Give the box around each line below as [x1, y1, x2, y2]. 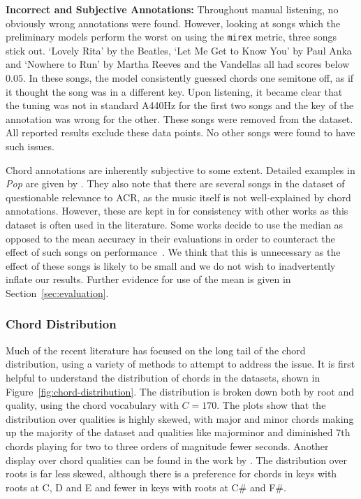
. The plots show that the [216, 398, 326, 412]
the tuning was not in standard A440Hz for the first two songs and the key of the [6, 98, 354, 113]
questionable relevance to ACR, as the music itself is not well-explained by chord [6, 189, 351, 204]
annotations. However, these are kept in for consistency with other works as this [6, 203, 348, 218]
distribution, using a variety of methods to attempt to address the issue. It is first [6, 356, 355, 371]
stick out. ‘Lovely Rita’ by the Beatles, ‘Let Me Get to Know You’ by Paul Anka [6, 43, 352, 57]
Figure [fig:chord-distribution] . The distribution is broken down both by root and [6, 384, 354, 398]
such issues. [6, 139, 54, 153]
